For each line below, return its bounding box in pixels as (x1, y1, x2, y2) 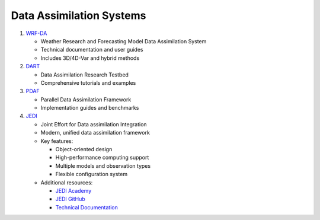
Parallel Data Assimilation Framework (40, 95, 132, 103)
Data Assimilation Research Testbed (40, 71, 129, 78)
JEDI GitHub (55, 196, 85, 203)
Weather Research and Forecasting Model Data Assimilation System (40, 37, 207, 44)
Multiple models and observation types (55, 162, 151, 169)
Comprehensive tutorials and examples (40, 79, 136, 86)
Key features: (40, 137, 73, 145)
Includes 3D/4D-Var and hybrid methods (40, 54, 140, 62)
